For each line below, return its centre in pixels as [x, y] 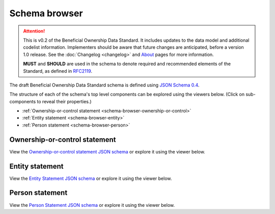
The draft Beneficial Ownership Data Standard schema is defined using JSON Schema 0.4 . [104, 85]
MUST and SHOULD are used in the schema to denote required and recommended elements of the [127, 64]
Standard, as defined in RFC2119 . [58, 71]
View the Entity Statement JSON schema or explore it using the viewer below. [91, 178]
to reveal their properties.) [64, 101]
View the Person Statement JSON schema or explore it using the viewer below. [92, 205]
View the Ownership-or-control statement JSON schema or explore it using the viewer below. [107, 151]
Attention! [34, 31]
